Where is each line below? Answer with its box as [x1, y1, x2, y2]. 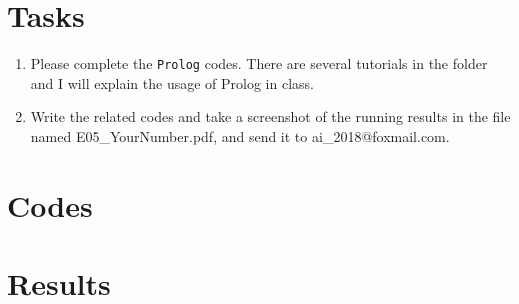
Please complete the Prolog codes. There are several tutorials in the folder [30, 53, 488, 74]
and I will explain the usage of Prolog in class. [30, 72, 314, 93]
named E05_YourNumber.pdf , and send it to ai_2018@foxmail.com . [30, 125, 450, 146]
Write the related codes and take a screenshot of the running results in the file [30, 106, 511, 127]
